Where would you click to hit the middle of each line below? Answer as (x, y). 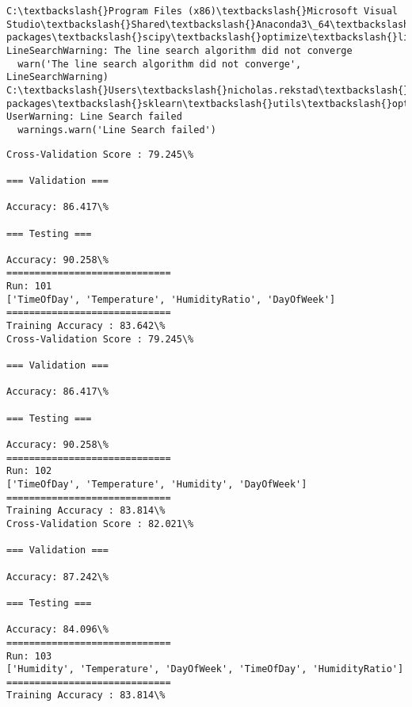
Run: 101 (29, 287)
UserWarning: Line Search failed (94, 117)
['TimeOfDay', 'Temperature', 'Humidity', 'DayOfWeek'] (157, 484)
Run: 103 (29, 656)
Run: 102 (29, 471)
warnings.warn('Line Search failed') (117, 130)
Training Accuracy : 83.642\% (86, 326)
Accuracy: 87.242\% (57, 577)
